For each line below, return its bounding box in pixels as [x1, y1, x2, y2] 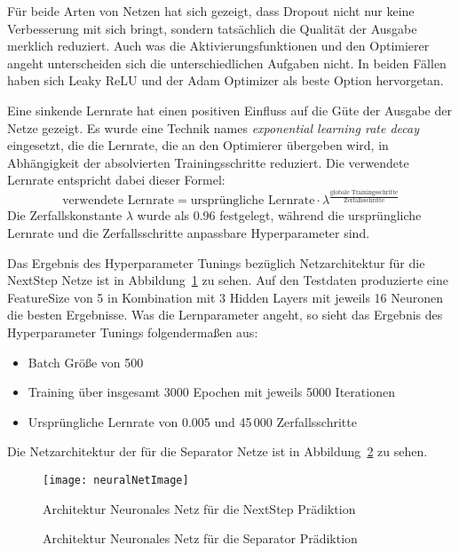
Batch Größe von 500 [28, 352, 144, 371]
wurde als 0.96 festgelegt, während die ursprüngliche [137, 206, 422, 225]
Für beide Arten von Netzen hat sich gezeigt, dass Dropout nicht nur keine [7, 2, 415, 20]
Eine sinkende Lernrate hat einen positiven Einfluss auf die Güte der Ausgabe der [7, 100, 452, 119]
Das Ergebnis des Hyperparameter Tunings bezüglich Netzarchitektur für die [7, 253, 425, 272]
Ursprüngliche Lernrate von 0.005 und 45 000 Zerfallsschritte [28, 412, 357, 431]
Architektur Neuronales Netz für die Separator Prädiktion [43, 529, 358, 548]
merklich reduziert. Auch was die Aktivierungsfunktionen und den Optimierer [7, 36, 430, 55]
